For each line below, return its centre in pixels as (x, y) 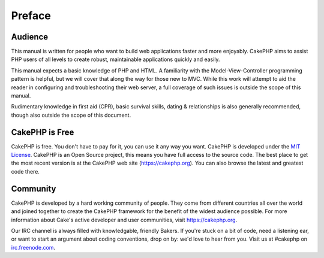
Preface (31, 16)
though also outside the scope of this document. (71, 115)
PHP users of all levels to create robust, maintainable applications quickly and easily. (115, 59)
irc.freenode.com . (33, 247)
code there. (25, 171)
